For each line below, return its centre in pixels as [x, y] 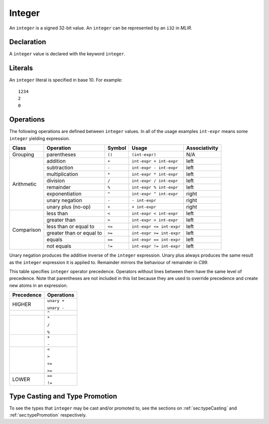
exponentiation [64, 194]
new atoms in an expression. [39, 285]
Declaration [28, 42]
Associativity [202, 148]
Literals [21, 68]
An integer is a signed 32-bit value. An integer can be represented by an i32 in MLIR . [101, 28]
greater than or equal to [74, 233]
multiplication [62, 174]
